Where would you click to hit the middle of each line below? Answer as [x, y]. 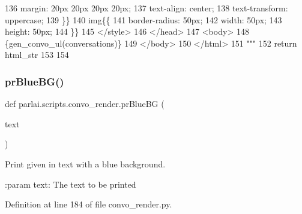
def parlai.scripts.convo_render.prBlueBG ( [85, 104]
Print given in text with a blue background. [85, 163]
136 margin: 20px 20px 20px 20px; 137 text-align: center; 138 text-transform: [146, 8]
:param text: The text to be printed [71, 184]
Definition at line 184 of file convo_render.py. [89, 204]
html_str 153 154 [37, 55]
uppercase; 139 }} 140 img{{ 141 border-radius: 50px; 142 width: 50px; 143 [143, 19]
